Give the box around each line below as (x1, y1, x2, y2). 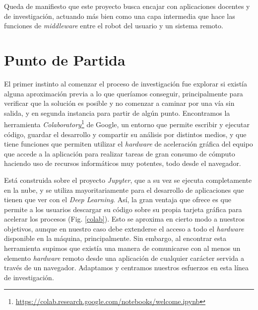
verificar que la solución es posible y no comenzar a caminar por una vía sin (4, 98, 235, 108)
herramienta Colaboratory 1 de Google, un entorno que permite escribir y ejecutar (4, 118, 250, 129)
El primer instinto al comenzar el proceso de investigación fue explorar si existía (4, 78, 248, 88)
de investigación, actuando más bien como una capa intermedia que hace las (4, 10, 235, 21)
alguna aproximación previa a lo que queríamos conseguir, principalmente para (4, 88, 243, 98)
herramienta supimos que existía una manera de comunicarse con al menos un (4, 243, 241, 253)
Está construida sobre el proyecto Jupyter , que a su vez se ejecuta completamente (4, 174, 252, 185)
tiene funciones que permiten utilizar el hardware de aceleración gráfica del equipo (4, 139, 253, 149)
